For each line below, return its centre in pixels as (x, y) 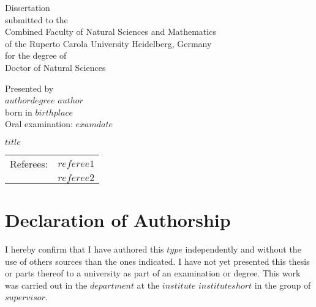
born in (19, 112)
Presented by (29, 88)
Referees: (29, 163)
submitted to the (36, 19)
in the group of (283, 285)
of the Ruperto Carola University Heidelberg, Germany (108, 43)
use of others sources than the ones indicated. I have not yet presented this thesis (157, 261)
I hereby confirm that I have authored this (85, 249)
